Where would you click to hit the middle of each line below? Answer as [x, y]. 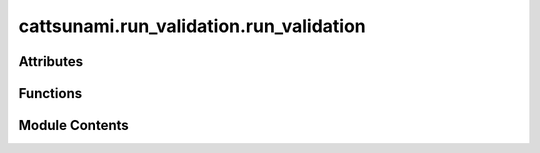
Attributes [51, 61]
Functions [50, 93]
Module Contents [73, 125]
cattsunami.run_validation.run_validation [192, 26]
